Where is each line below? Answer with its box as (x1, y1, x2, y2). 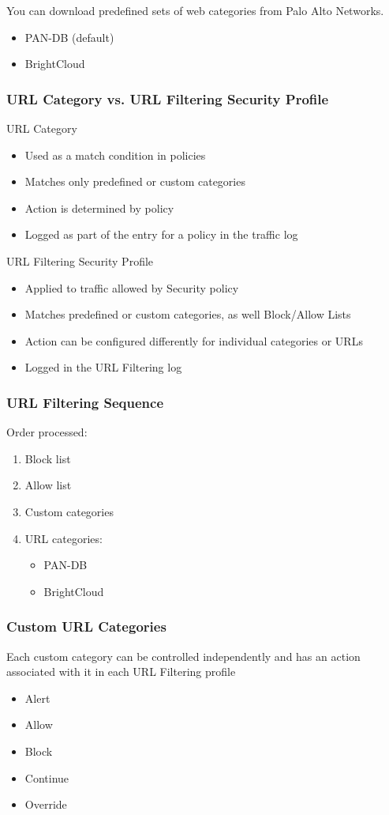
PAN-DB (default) (24, 28, 114, 45)
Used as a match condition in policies (24, 146, 206, 163)
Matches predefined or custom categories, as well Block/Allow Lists (24, 306, 351, 323)
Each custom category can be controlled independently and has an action (6, 647, 361, 664)
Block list (24, 450, 71, 466)
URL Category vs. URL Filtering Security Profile (6, 89, 329, 108)
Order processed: (6, 424, 88, 440)
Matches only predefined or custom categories (24, 173, 245, 190)
